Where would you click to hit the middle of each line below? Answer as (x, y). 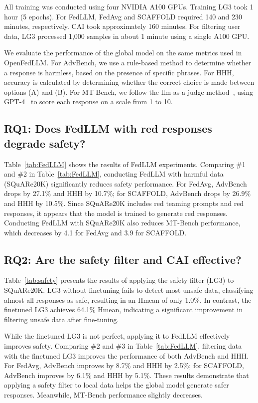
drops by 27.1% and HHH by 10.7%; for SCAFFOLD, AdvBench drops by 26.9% (128, 193)
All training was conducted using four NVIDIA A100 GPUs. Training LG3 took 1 (129, 6)
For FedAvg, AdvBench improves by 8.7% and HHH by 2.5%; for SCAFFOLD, (124, 365)
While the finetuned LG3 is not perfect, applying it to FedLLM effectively (117, 336)
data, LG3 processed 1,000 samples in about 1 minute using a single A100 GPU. (127, 36)
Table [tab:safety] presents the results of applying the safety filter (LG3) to (119, 280)
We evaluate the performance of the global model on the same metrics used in (123, 53)
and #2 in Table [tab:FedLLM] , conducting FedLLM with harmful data (114, 174)
